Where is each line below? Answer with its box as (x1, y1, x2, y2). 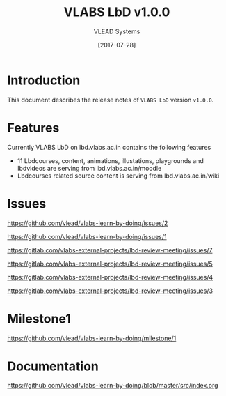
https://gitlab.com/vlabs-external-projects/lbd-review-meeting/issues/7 (7, 245, 213, 254)
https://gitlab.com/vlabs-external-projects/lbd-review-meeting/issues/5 (7, 259, 213, 268)
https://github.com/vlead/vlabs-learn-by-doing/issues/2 (7, 219, 168, 227)
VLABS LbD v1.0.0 (63, 4, 170, 20)
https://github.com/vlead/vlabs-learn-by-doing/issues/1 (7, 232, 167, 241)
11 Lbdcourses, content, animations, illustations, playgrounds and (17, 156, 204, 165)
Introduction (7, 73, 81, 88)
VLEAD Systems (93, 27, 140, 36)
